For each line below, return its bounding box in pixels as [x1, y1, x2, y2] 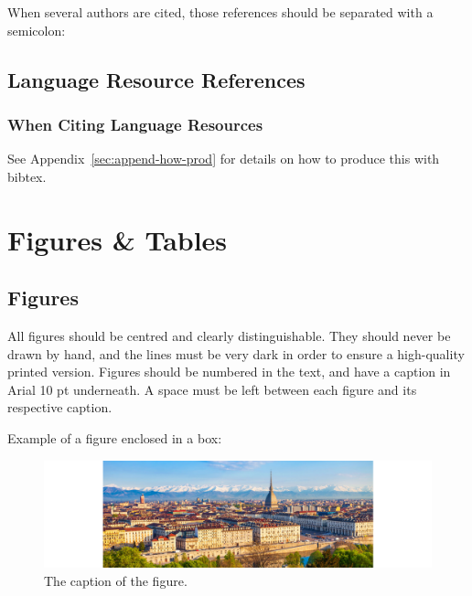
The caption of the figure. [44, 570, 188, 590]
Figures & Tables [7, 220, 228, 258]
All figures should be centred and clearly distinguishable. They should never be [7, 325, 451, 345]
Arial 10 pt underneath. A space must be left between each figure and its [7, 379, 417, 399]
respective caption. [7, 398, 113, 417]
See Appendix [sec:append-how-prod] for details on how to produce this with [7, 149, 440, 168]
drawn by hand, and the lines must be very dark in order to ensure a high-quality [7, 344, 465, 363]
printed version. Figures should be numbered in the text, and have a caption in [7, 362, 451, 381]
